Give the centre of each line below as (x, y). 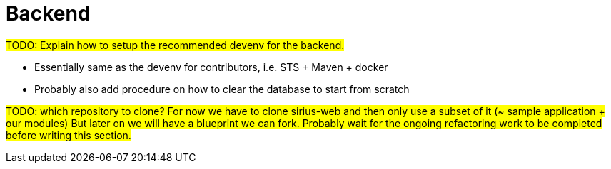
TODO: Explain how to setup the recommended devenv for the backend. (175, 45)
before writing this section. (69, 135)
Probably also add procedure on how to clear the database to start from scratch (222, 89)
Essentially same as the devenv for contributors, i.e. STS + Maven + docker (211, 67)
